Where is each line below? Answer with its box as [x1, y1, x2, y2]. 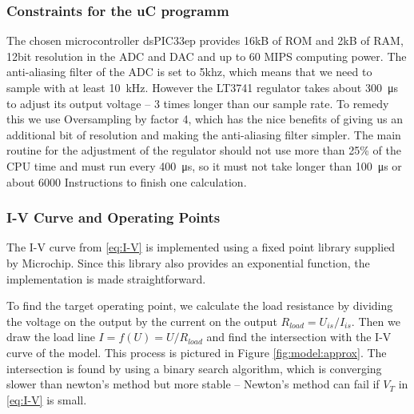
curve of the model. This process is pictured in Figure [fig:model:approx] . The [6, 344, 387, 360]
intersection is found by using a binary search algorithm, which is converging [6, 360, 382, 376]
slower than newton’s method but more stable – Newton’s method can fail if [6, 376, 380, 392]
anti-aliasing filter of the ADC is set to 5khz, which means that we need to [6, 63, 372, 80]
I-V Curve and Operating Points [6, 207, 221, 227]
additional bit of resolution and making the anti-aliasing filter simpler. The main [6, 126, 401, 143]
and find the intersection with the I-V [206, 328, 392, 345]
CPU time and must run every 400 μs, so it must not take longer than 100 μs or [6, 157, 402, 174]
